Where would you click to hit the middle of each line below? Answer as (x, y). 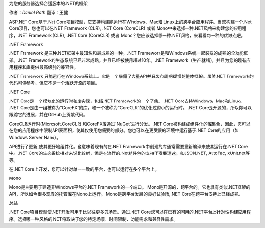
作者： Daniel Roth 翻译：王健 (39, 13)
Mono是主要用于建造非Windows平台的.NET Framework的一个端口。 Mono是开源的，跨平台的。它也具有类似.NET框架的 (130, 187)
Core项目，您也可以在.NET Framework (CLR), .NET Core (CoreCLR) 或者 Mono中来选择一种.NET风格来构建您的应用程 (128, 28)
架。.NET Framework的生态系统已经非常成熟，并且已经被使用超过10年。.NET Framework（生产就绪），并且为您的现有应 (130, 60)
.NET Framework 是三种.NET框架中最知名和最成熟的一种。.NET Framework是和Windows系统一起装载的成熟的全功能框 (129, 53)
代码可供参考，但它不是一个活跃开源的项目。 (54, 83)
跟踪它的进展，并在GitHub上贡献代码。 (48, 115)
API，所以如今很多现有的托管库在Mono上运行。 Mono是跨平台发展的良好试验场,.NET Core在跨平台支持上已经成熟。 (126, 194)
